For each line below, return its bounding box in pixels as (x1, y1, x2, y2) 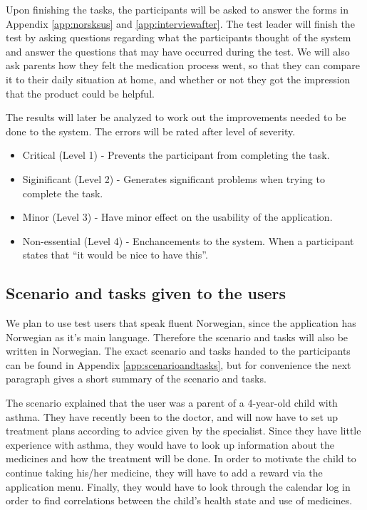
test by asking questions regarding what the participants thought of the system (6, 30, 351, 45)
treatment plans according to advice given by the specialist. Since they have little (6, 423, 361, 438)
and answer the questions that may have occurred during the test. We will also (6, 43, 350, 58)
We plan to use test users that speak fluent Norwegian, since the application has (6, 316, 356, 331)
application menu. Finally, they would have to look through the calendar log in (6, 479, 351, 494)
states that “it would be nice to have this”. (22, 247, 208, 262)
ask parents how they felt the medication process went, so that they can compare (6, 58, 361, 73)
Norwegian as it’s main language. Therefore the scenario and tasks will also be (6, 329, 348, 344)
